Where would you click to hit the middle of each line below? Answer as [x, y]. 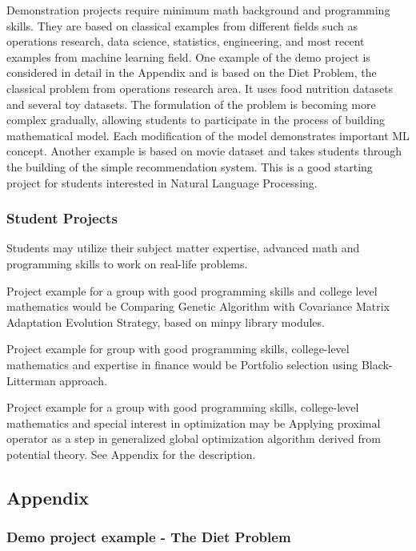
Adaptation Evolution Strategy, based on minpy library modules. [166, 322]
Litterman [31, 380]
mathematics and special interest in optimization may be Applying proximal [194, 422]
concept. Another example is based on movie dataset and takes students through [204, 151]
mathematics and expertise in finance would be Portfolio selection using [182, 364]
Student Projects [62, 218]
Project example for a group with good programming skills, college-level [183, 407]
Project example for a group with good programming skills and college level [192, 290]
